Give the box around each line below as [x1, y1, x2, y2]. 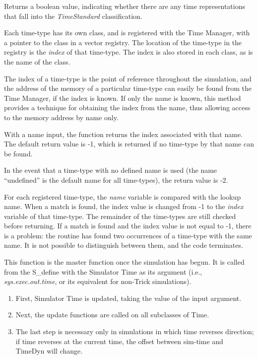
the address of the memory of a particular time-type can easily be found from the [4, 83, 252, 93]
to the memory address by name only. [4, 112, 119, 122]
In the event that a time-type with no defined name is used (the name [4, 165, 217, 175]
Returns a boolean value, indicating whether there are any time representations [4, 1, 245, 11]
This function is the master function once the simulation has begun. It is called [4, 257, 245, 267]
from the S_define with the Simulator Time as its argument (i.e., [4, 266, 202, 277]
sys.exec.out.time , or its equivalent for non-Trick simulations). [4, 276, 192, 287]
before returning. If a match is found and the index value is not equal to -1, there [4, 220, 252, 231]
